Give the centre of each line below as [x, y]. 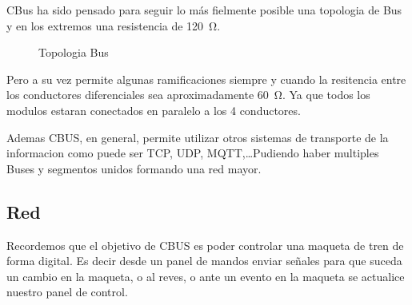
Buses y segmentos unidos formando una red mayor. [134, 168]
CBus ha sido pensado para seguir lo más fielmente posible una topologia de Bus [204, 10]
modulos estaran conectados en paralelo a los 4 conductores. [154, 110]
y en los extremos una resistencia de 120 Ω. [114, 25]
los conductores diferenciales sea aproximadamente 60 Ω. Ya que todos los [188, 95]
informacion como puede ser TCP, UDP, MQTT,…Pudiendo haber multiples [193, 153]
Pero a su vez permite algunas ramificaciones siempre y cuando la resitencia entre [206, 79]
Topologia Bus [74, 52]
